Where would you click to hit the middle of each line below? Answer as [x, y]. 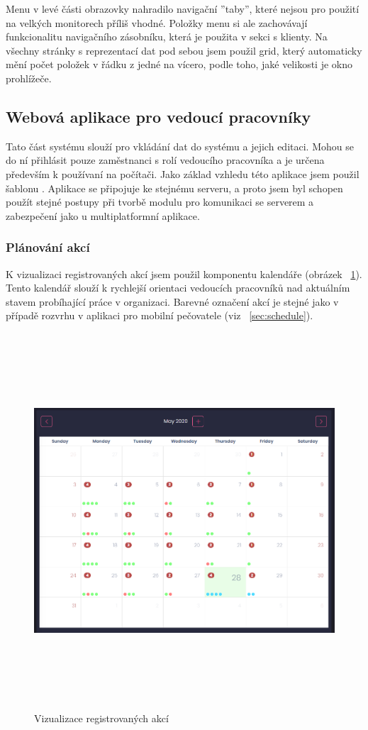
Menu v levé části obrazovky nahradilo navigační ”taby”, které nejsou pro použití [183, 9]
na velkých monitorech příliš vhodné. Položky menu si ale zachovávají [157, 22]
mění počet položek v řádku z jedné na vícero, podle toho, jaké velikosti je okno [179, 64]
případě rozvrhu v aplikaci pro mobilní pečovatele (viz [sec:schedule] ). [160, 315]
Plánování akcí [48, 247]
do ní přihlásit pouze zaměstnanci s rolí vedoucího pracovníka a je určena [165, 160]
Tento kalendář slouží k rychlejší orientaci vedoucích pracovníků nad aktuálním [178, 288]
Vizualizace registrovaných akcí [101, 718]
